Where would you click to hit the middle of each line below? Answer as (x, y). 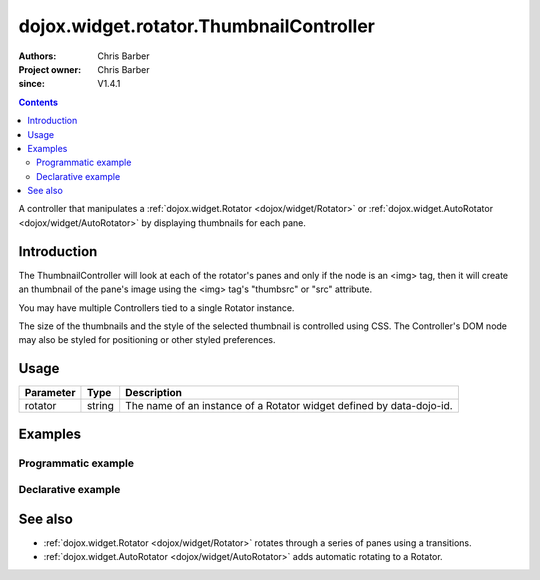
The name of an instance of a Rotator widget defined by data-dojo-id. (289, 406)
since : (31, 84)
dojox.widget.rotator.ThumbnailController (196, 26)
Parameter (50, 393)
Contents (38, 102)
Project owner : (50, 69)
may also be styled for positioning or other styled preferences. (147, 340)
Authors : (37, 56)
